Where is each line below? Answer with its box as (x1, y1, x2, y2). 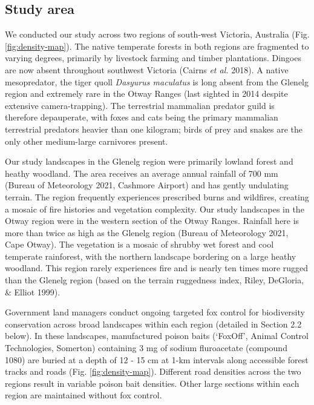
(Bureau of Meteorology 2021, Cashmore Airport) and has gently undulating (5, 179, 289, 191)
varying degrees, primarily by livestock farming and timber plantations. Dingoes (5, 51, 301, 64)
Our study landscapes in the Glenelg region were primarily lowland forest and (5, 155, 293, 168)
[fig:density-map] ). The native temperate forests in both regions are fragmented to (5, 39, 309, 52)
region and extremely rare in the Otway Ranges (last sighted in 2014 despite (5, 87, 288, 100)
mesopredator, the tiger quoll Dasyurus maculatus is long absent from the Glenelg (5, 75, 309, 88)
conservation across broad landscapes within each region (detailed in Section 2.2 (5, 317, 302, 330)
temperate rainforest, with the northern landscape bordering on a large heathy (5, 249, 296, 262)
